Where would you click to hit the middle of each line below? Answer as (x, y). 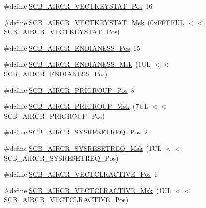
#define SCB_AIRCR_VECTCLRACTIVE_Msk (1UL (88, 190)
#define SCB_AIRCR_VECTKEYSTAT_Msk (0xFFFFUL (94, 22)
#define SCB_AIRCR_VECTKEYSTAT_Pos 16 (78, 6)
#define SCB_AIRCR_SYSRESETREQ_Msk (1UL (83, 148)
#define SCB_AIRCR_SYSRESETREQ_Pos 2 (76, 132)
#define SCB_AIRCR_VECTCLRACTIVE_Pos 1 (81, 174)
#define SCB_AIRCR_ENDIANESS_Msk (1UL (77, 64)
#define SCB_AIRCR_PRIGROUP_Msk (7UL (76, 106)
